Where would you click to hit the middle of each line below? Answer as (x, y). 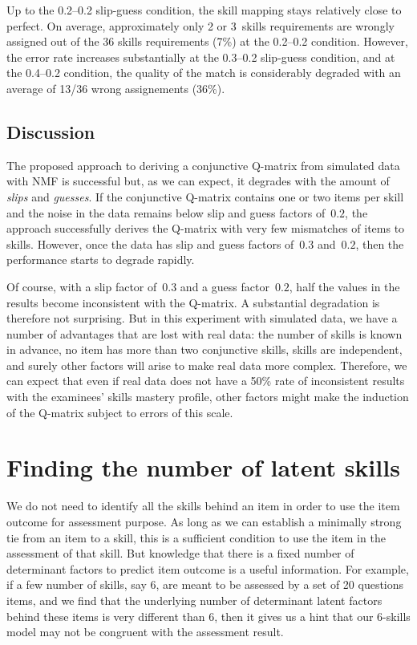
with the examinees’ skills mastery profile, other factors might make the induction (208, 397)
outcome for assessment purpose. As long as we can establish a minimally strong (204, 521)
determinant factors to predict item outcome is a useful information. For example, (208, 568)
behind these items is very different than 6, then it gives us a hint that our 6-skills (208, 616)
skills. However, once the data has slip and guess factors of (150, 243)
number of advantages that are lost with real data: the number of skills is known (204, 333)
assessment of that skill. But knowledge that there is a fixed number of (180, 553)
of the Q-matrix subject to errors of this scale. (120, 412)
